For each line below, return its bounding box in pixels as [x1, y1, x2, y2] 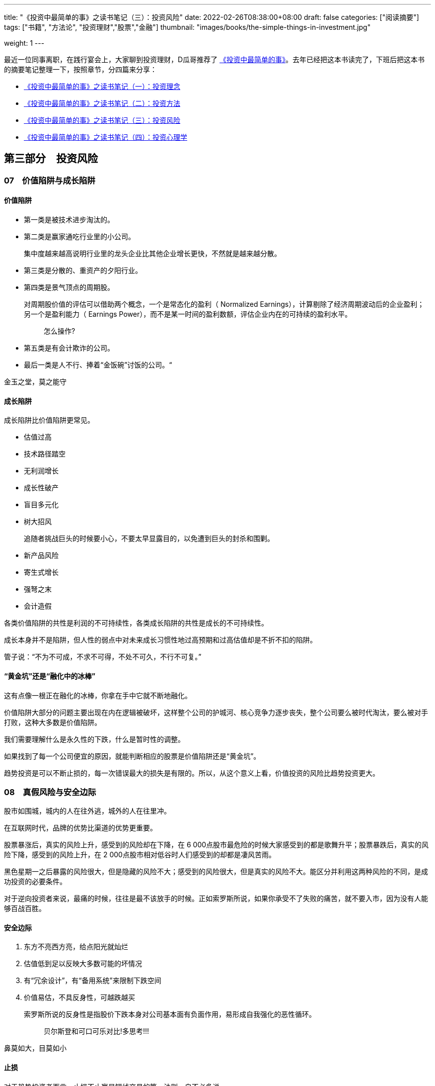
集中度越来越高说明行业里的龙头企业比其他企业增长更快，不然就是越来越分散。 [24, 249, 281, 258]
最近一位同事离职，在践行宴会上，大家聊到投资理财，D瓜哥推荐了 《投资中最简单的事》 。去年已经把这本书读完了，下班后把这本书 [4, 55, 425, 64]
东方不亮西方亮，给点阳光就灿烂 [24, 942, 128, 951]
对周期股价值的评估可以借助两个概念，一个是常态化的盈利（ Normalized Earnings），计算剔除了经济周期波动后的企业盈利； [24, 300, 425, 309]
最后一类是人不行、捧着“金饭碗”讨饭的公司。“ [24, 361, 172, 369]
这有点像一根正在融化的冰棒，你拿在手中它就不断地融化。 [4, 691, 192, 700]
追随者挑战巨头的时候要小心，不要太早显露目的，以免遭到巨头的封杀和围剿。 [24, 534, 274, 543]
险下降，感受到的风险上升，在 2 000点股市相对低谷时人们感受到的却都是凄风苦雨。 [4, 850, 276, 859]
